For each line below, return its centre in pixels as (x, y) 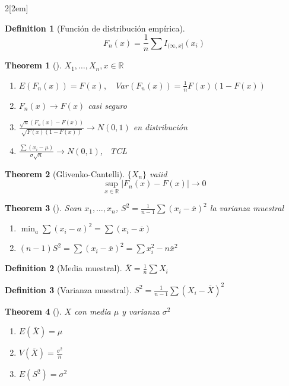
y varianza (141, 311)
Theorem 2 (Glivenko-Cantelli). (65, 173)
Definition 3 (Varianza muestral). (68, 289)
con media (93, 311)
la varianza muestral (247, 208)
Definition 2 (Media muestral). (63, 268)
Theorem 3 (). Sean (43, 208)
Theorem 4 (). (33, 311)
